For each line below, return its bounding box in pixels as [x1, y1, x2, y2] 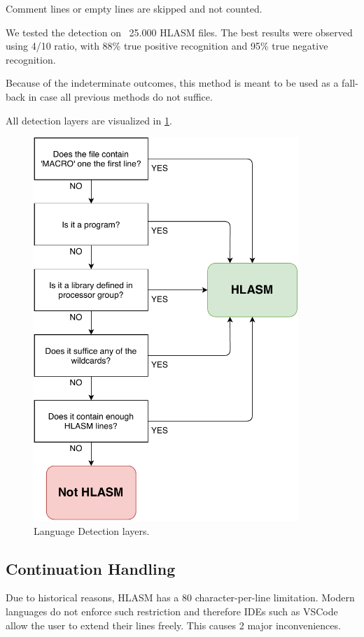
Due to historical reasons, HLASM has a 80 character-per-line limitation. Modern [6, 590, 355, 605]
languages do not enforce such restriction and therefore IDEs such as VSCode [6, 604, 338, 619]
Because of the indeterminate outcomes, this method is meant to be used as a [6, 76, 339, 90]
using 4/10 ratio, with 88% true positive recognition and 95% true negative [6, 38, 328, 53]
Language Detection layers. [34, 523, 150, 538]
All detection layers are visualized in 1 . [6, 113, 172, 127]
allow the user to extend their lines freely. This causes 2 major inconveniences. [6, 617, 341, 632]
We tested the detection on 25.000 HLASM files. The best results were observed [6, 24, 353, 39]
